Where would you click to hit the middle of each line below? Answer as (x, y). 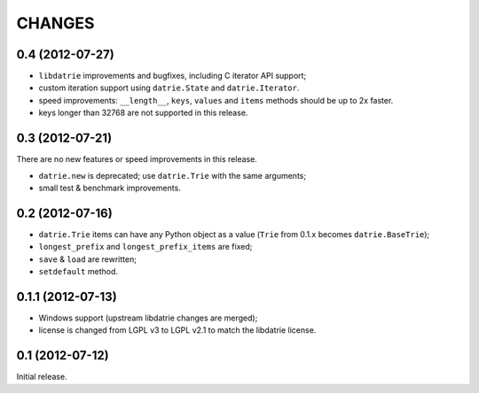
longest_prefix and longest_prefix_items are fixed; (145, 247)
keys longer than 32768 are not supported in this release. (143, 113)
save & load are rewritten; (88, 259)
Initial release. (42, 377)
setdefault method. (79, 271)
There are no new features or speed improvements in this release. (137, 159)
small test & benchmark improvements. (110, 188)
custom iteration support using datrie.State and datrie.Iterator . (169, 88)
